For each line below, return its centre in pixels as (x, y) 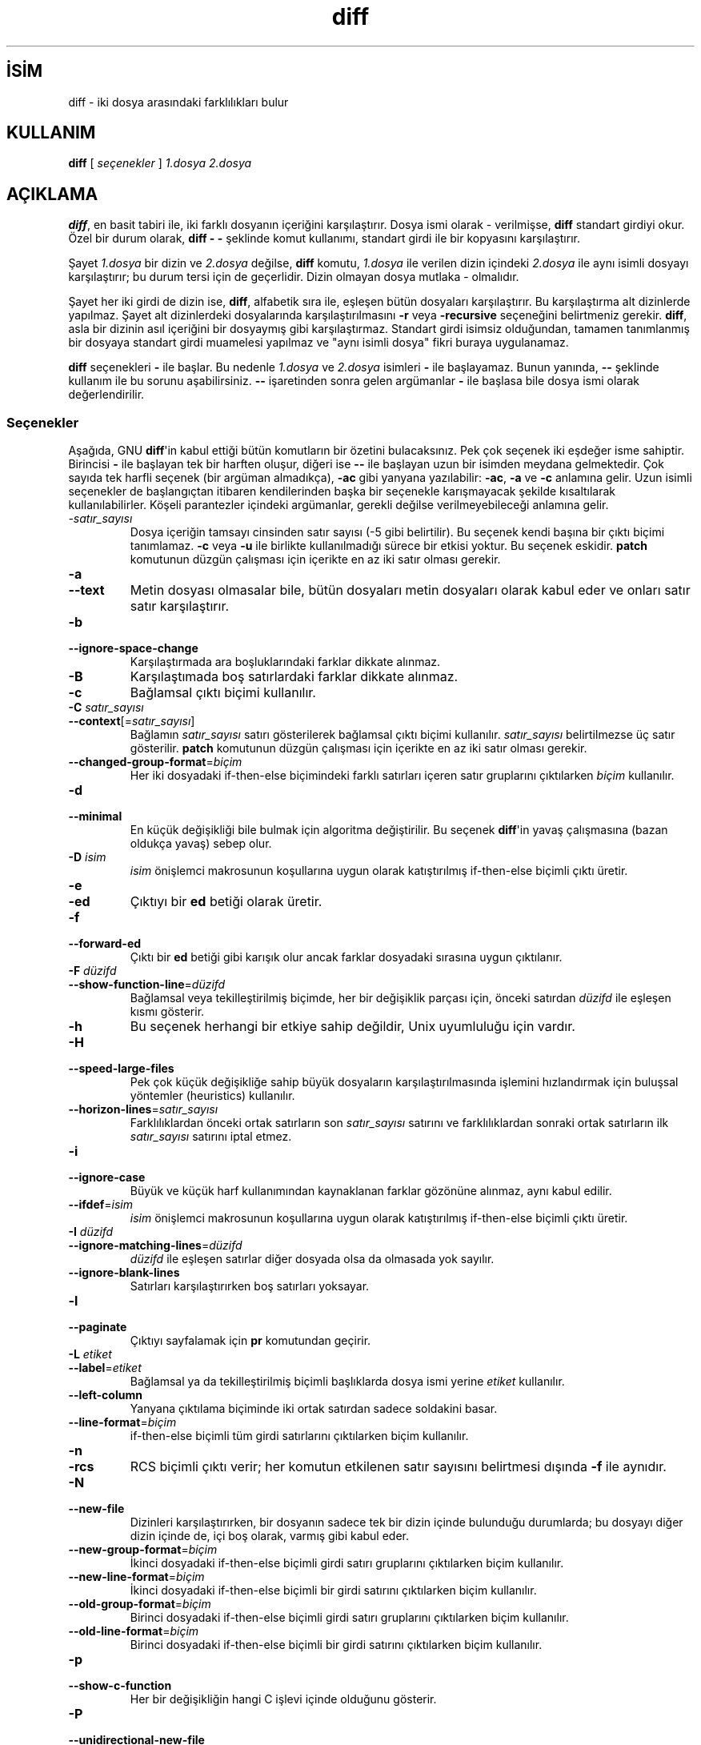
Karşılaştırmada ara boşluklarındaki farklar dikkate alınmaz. (285, 662)
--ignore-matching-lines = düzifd (155, 1246)
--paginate (98, 1327)
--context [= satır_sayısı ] (132, 721)
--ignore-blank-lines (124, 1273)
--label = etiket (105, 1368)
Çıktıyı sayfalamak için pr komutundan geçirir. (250, 1341)
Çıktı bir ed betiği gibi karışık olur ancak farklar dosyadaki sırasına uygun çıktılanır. (346, 957)
